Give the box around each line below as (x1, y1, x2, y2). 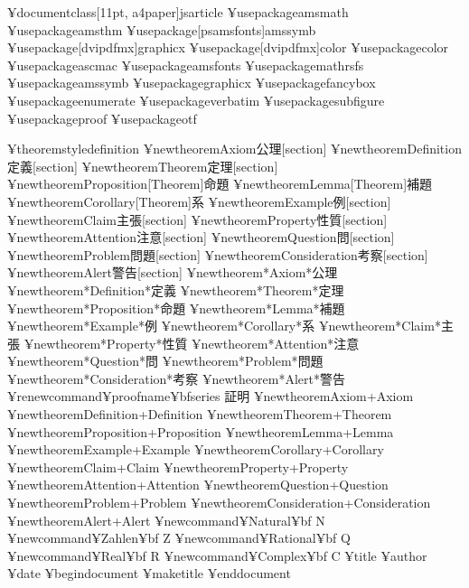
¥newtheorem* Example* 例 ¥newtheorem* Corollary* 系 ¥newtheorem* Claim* (7, 316, 441, 335)
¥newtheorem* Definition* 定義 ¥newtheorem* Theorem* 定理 (7, 280, 344, 299)
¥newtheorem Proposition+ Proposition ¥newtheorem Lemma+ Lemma (7, 422, 394, 441)
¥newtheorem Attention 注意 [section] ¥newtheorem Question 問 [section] (7, 228, 395, 247)
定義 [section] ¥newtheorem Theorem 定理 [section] (7, 156, 278, 175)
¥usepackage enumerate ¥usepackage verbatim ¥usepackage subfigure (7, 90, 385, 109)
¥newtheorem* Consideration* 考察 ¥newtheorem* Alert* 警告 (7, 369, 345, 387)
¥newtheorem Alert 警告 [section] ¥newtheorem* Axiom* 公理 (7, 263, 338, 282)
